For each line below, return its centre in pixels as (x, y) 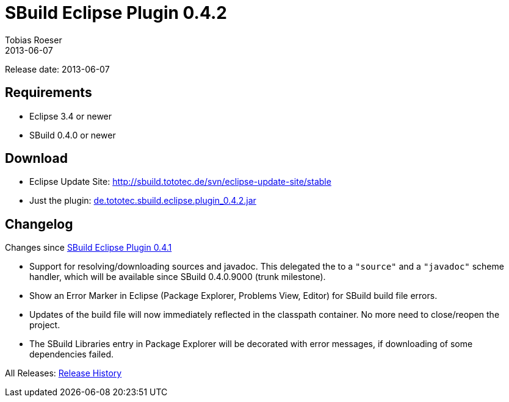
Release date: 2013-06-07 (57, 69)
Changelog (39, 224)
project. (45, 325)
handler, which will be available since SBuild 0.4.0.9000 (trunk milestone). (178, 277)
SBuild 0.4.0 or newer (73, 135)
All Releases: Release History (63, 373)
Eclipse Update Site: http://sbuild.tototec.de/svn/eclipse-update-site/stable (180, 182)
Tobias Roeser (34, 40)
